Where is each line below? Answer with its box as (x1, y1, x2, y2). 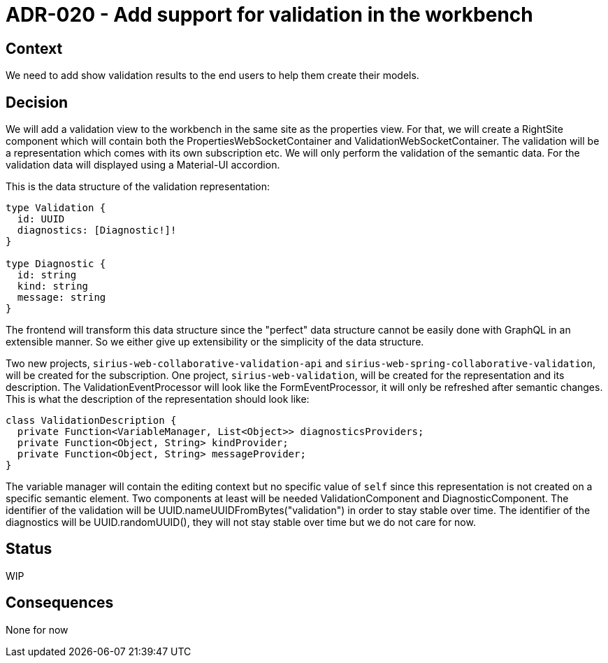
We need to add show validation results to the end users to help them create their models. (6, 69, 419, 82)
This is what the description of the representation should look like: (6, 393, 310, 406)
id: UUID (17, 213, 65, 225)
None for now (6, 623, 68, 636)
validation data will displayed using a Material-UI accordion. (6, 159, 280, 171)
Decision (6, 93, 68, 111)
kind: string (17, 280, 89, 292)
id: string (17, 269, 77, 281)
